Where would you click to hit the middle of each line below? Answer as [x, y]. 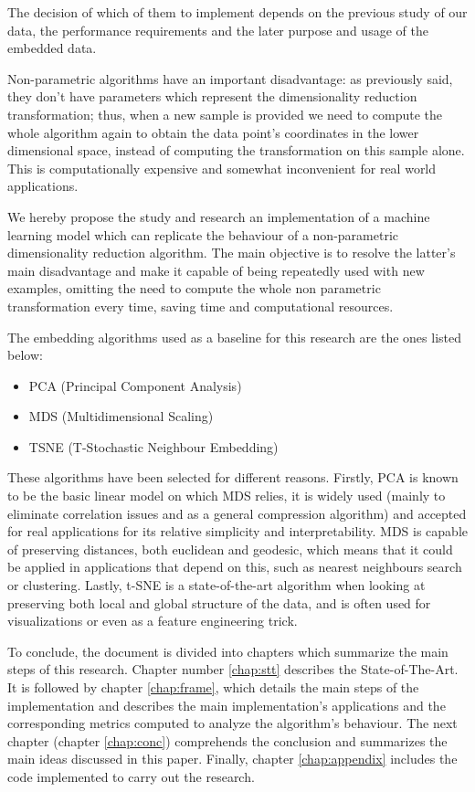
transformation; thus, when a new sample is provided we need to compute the [225, 114]
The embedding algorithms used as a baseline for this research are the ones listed [234, 337]
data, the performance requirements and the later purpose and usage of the [218, 30]
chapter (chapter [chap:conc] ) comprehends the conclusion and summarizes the [227, 740]
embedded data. [52, 48]
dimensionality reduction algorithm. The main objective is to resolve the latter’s [232, 253]
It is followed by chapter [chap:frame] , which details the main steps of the [213, 687]
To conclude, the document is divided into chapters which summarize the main [228, 651]
